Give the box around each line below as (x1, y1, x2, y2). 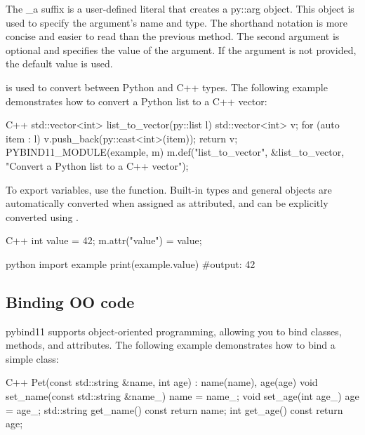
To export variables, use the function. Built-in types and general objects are (6, 182, 332, 196)
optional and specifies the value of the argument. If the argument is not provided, (6, 42, 357, 57)
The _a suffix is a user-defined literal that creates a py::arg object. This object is (6, 1, 354, 15)
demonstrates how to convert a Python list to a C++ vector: (6, 93, 267, 108)
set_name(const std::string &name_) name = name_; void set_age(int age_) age (6, 389, 359, 403)
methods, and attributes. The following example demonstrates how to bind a (6, 337, 336, 352)
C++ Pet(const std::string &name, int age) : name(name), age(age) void (6, 375, 318, 389)
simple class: (6, 351, 59, 366)
